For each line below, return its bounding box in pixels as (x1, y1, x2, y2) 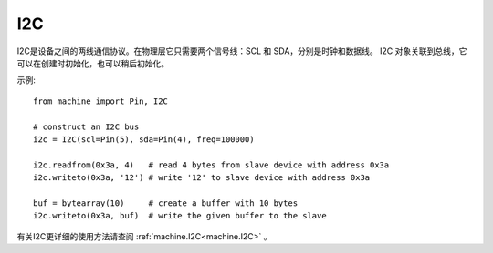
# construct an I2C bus (33, 121, 140, 132)
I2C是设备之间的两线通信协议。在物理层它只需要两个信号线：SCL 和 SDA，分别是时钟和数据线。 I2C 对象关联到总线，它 (16, 46, 467, 56)
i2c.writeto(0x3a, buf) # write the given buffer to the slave (33, 210, 328, 221)
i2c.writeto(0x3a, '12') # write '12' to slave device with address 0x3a (33, 173, 371, 183)
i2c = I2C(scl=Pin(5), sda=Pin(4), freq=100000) (33, 134, 255, 145)
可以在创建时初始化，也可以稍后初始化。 (16, 57, 169, 68)
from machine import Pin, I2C (33, 96, 169, 106)
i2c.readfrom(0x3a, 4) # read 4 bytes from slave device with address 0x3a (33, 159, 390, 170)
